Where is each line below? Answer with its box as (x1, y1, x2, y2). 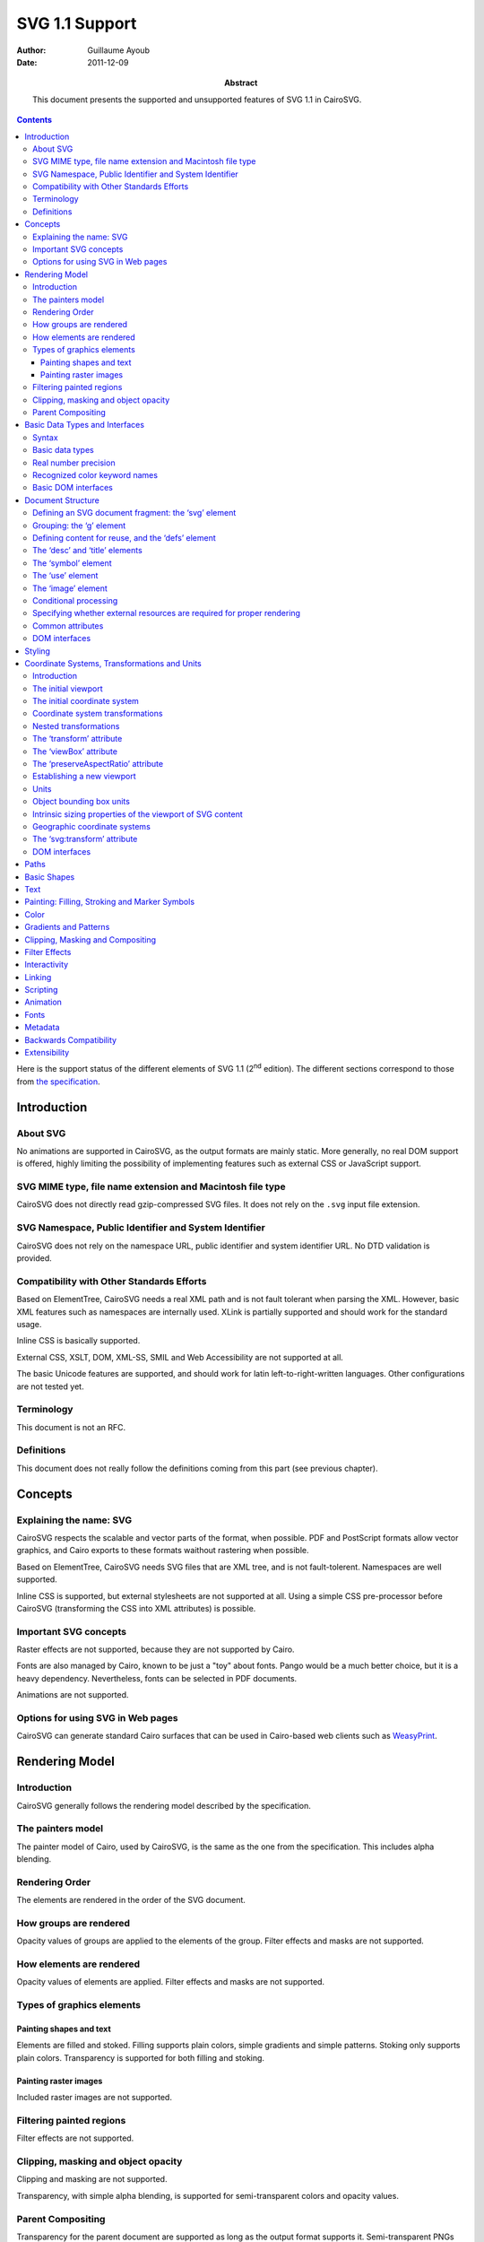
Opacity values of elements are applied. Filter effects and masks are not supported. (16, 1977, 325, 1987)
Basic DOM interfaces (32, 482, 114, 493)
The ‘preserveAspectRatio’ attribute (32, 759, 164, 769)
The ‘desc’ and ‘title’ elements (32, 545, 143, 556)
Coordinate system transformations (32, 708, 163, 719)
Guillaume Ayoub (87, 45, 150, 56)
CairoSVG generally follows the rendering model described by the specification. (16, 1800, 311, 1811)
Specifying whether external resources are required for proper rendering (32, 608, 300, 619)
